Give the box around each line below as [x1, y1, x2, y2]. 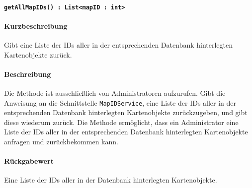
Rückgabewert [4, 156, 54, 166]
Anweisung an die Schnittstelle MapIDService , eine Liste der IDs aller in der [4, 97, 237, 108]
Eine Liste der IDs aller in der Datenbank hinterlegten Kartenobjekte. [4, 175, 217, 185]
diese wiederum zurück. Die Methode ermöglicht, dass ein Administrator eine [4, 117, 239, 127]
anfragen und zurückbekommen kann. [4, 136, 118, 147]
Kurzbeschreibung [4, 20, 68, 31]
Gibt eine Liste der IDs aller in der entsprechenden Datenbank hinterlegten [4, 40, 233, 50]
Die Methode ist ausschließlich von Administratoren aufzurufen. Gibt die [4, 88, 226, 98]
